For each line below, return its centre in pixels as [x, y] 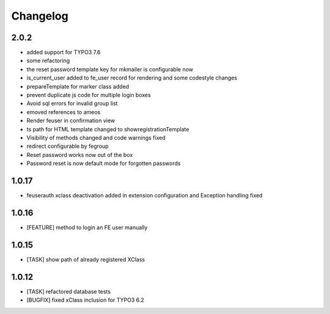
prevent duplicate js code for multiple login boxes [89, 95]
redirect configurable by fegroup [68, 146]
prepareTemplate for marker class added [78, 86]
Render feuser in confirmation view [71, 121]
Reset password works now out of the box [80, 155]
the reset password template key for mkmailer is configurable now [110, 69]
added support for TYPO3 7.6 [64, 53]
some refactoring [48, 60]
